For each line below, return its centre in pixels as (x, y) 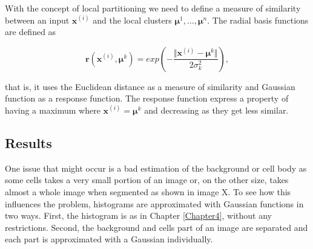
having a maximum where (53, 110)
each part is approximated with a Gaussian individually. (109, 239)
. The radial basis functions (258, 20)
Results (28, 142)
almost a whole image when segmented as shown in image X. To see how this (148, 191)
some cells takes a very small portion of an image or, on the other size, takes (147, 180)
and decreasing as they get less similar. (216, 110)
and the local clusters (132, 20)
